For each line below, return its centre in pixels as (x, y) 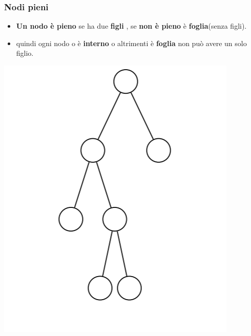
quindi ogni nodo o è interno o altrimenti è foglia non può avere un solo (131, 43)
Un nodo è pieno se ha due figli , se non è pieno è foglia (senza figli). (131, 26)
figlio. (25, 53)
